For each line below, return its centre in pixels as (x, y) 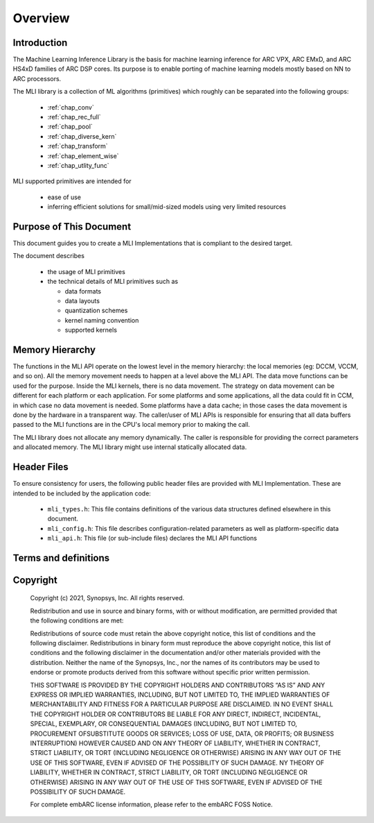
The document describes (48, 256)
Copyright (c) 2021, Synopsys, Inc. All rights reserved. (107, 598)
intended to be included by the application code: (82, 493)
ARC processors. (37, 78)
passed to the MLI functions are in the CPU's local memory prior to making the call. (132, 425)
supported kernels (91, 330)
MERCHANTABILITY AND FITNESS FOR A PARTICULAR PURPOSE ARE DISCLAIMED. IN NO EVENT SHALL (182, 704)
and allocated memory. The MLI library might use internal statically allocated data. (130, 447)
